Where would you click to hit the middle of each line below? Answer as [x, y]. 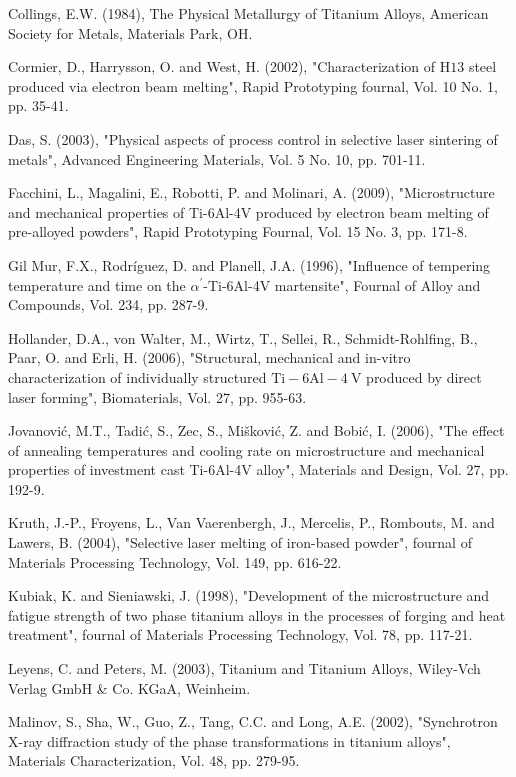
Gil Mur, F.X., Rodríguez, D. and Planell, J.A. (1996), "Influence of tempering [249, 264]
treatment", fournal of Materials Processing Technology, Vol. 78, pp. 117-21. [240, 634]
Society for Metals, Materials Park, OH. [130, 32]
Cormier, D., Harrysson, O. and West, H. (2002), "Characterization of [222, 66]
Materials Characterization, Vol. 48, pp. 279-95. [154, 760]
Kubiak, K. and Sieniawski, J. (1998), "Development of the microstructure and [249, 595]
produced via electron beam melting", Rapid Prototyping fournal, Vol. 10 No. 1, [253, 85]
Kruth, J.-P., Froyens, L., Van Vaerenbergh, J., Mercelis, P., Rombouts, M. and [251, 522]
